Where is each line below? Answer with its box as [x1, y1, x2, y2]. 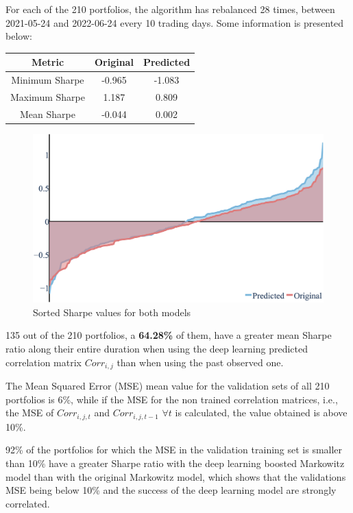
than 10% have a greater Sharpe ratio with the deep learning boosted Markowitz [5, 455, 345, 470]
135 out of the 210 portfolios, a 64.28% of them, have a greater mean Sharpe [5, 328, 332, 342]
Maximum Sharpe [10, 89, 85, 104]
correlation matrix [5, 355, 82, 369]
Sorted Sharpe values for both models [33, 305, 191, 319]
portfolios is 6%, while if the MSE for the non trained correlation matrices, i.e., [5, 392, 338, 406]
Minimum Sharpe [11, 73, 84, 87]
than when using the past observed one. [117, 355, 284, 369]
